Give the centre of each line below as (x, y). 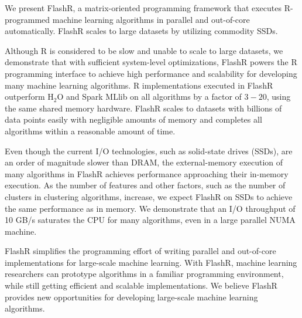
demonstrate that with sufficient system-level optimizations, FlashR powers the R (151, 62)
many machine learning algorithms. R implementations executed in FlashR (139, 85)
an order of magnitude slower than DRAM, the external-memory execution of (144, 162)
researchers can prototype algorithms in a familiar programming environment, (144, 274)
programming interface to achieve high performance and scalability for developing (151, 73)
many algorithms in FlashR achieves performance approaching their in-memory (147, 173)
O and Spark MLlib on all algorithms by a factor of (149, 97)
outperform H (29, 97)
